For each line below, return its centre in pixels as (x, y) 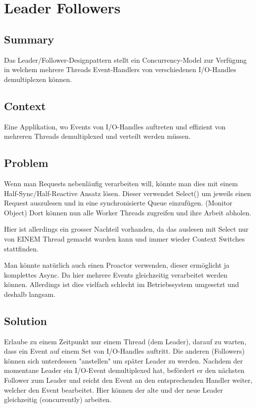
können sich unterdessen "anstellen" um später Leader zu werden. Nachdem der (124, 360)
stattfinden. (21, 248)
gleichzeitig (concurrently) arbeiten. (58, 399)
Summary (29, 39)
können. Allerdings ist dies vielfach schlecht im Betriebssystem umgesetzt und (122, 284)
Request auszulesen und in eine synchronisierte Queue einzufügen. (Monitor (118, 203)
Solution (26, 320)
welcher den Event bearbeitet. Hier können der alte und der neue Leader (113, 389)
